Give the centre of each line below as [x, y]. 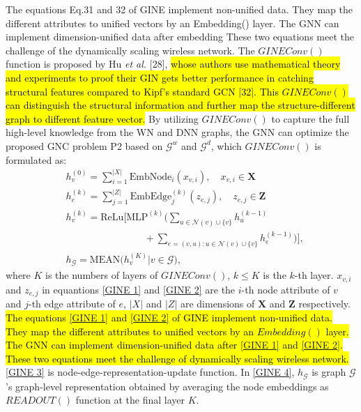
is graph [329, 372]
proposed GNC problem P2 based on [84, 145]
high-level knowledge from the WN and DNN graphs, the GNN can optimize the [177, 132]
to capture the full [310, 118]
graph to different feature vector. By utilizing [102, 118]
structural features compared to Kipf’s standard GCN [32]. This [142, 91]
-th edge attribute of [72, 304]
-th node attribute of [286, 289]
